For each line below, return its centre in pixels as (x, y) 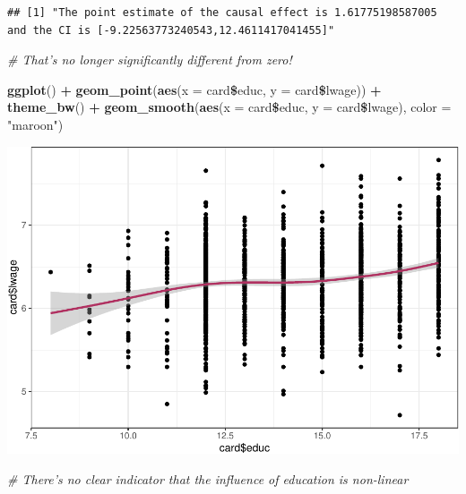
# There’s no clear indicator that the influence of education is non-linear (208, 479)
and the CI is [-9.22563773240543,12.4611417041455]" (171, 30)
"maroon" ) (35, 124)
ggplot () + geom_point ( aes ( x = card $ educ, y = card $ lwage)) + (194, 89)
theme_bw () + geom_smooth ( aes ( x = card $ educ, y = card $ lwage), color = (229, 107)
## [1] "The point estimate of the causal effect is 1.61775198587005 (222, 13)
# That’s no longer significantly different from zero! (150, 60)
